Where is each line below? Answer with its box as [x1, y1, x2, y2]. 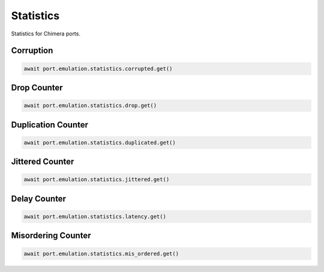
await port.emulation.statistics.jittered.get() [23, 176, 170, 183]
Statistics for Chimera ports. [11, 30, 81, 37]
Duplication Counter [11, 119, 89, 130]
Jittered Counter [11, 157, 74, 167]
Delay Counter [11, 193, 66, 204]
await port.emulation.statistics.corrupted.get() [23, 65, 173, 72]
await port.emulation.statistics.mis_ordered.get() [23, 250, 179, 257]
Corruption [11, 46, 53, 56]
